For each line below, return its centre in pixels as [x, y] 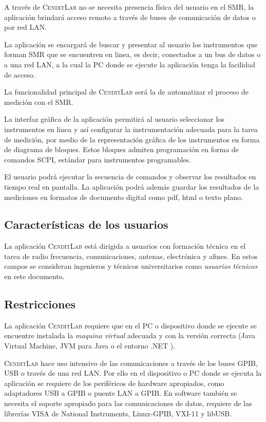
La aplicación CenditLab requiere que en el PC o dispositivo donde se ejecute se [130, 325]
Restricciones [40, 304]
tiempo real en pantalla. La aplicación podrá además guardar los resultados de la [132, 186]
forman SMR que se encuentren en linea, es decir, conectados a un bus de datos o [132, 54]
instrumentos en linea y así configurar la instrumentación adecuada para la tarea [131, 129]
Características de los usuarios [86, 224]
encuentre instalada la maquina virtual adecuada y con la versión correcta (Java [130, 335]
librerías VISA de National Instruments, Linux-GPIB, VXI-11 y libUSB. [118, 413]
